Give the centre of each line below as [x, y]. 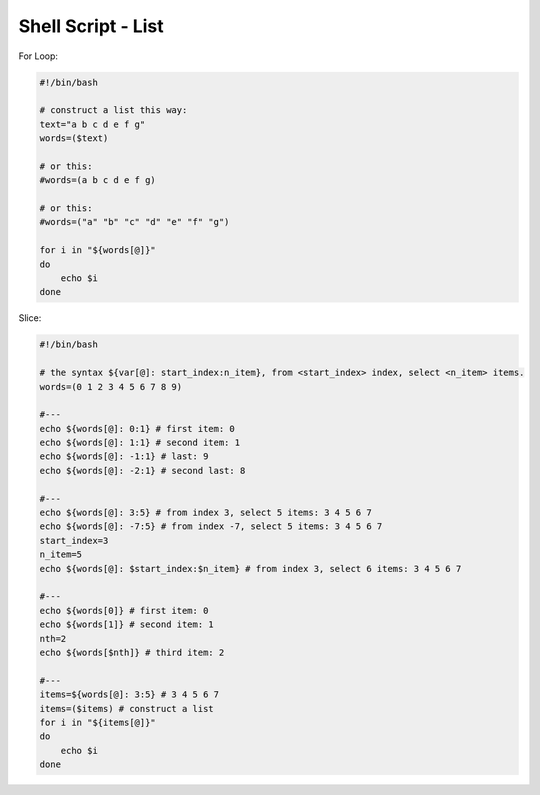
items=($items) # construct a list [126, 708]
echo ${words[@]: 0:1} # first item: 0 [137, 428]
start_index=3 [74, 540]
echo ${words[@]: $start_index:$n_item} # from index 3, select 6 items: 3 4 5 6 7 [250, 568]
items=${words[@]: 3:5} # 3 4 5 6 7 [129, 694]
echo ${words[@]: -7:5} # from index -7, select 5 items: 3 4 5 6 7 [211, 526]
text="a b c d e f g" [92, 124]
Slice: [30, 318]
